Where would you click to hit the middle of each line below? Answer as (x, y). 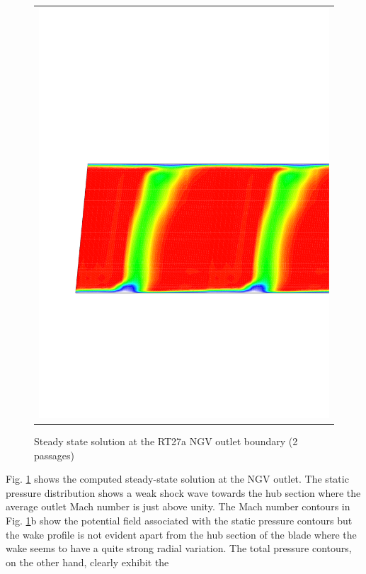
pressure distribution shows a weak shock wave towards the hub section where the (183, 492)
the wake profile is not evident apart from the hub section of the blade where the (181, 534)
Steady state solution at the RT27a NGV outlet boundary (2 (166, 441)
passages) (54, 455)
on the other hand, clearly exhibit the (87, 562)
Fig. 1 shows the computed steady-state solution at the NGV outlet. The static (177, 479)
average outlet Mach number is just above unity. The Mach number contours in (178, 506)
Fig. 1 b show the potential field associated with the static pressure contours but (179, 520)
